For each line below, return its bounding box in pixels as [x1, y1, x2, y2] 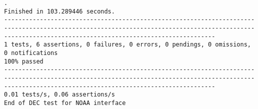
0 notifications [4, 49, 58, 56]
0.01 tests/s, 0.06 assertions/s [4, 91, 115, 98]
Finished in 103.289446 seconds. [4, 7, 115, 15]
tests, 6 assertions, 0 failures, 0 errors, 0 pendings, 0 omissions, [11, 41, 251, 48]
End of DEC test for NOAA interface [4, 99, 126, 106]
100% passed [4, 57, 43, 65]
